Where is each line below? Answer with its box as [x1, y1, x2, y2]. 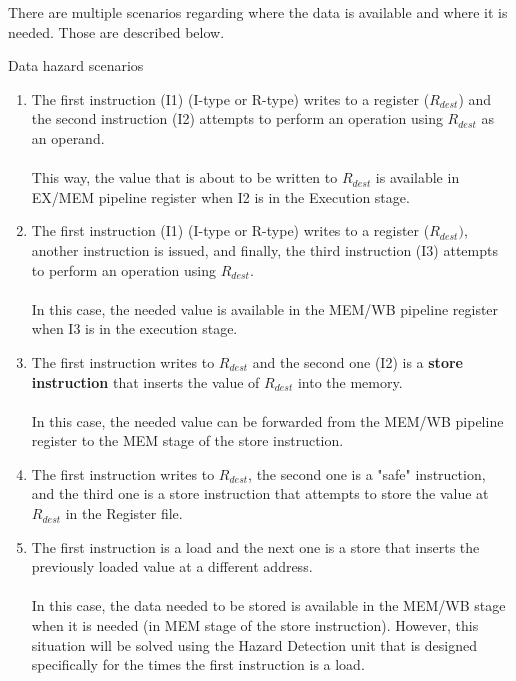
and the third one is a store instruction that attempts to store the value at [31, 483, 489, 504]
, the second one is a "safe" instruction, [248, 463, 486, 484]
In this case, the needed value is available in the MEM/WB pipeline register [31, 298, 499, 319]
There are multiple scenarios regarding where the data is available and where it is [8, 2, 508, 22]
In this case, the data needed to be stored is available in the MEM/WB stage [31, 595, 506, 616]
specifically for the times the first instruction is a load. [31, 654, 365, 675]
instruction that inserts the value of [31, 371, 260, 392]
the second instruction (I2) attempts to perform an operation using [31, 108, 443, 129]
